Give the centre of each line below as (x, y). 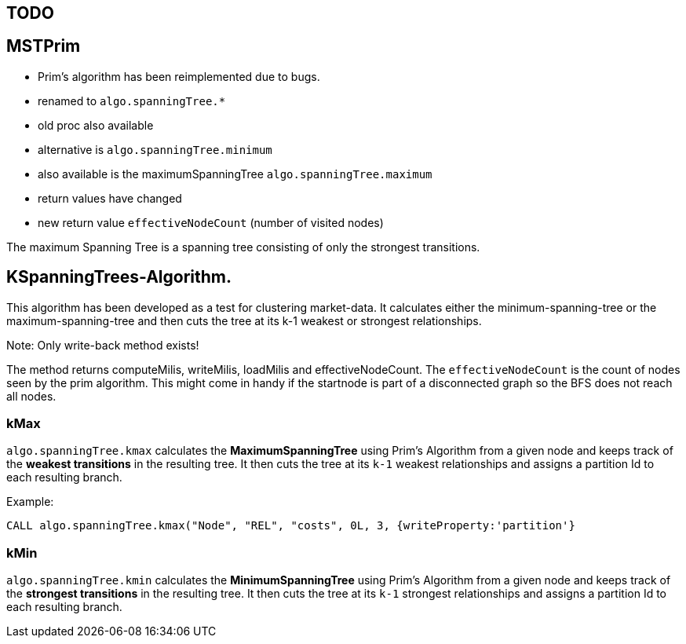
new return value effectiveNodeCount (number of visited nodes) (211, 222)
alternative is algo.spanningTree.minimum (155, 149)
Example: (30, 502)
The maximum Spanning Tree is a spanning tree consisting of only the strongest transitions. (243, 247)
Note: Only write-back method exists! (103, 345)
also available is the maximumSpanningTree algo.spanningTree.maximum (235, 174)
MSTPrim (44, 46)
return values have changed (110, 198)
